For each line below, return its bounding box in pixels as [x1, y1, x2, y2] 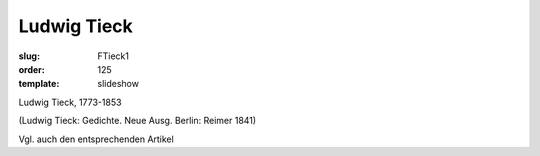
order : [18, 63, 45, 75]
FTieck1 [97, 50, 130, 62]
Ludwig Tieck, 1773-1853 [18, 96, 122, 108]
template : [18, 78, 60, 90]
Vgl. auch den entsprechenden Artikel [18, 133, 174, 145]
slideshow [97, 78, 140, 90]
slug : [18, 50, 40, 62]
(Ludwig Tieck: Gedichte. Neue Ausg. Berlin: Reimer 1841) [18, 115, 257, 127]
